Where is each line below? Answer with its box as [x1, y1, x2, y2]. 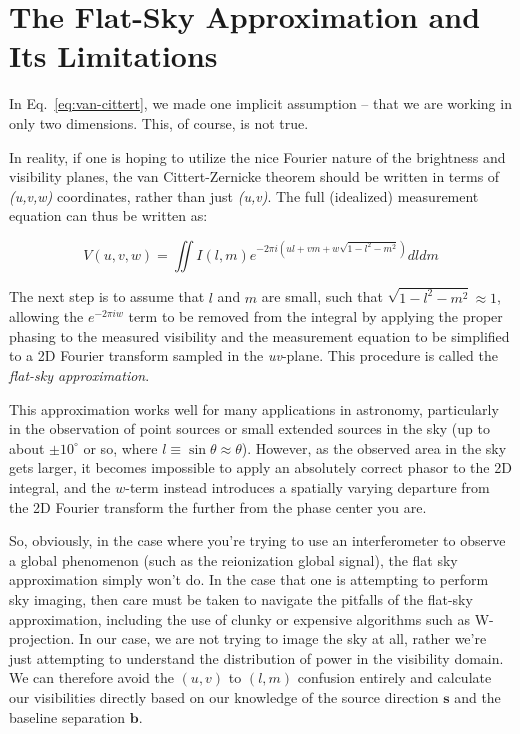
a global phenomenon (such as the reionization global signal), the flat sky [9, 549, 458, 570]
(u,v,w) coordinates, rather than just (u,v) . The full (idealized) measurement [9, 185, 479, 206]
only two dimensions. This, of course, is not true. [9, 112, 309, 133]
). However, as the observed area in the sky [241, 437, 507, 458]
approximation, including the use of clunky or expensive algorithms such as [9, 608, 470, 629]
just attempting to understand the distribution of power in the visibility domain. [9, 647, 504, 668]
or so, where [83, 437, 158, 458]
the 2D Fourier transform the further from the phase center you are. [9, 496, 427, 517]
